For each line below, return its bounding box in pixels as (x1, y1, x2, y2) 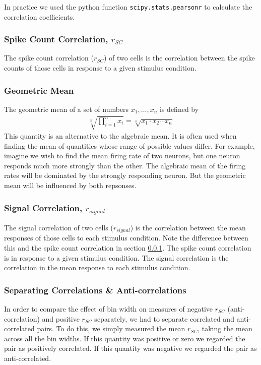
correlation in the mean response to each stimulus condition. (4, 262, 190, 273)
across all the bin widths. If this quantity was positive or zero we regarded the (4, 333, 245, 343)
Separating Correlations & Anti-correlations (4, 283, 186, 296)
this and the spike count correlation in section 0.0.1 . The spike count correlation (4, 242, 251, 253)
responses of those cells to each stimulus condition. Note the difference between (4, 232, 248, 243)
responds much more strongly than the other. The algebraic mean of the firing (4, 160, 246, 170)
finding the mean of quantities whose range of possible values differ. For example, (4, 140, 255, 151)
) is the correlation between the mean (130, 222, 246, 232)
